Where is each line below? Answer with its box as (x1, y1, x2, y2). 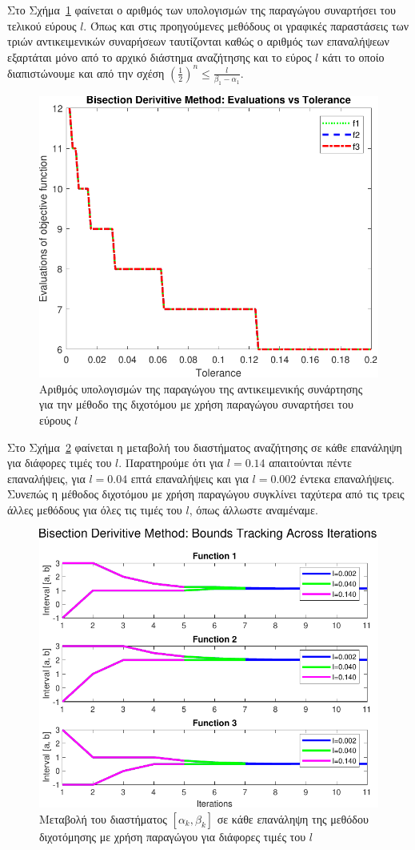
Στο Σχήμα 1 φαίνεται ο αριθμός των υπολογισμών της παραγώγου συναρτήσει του (7, 2, 396, 18)
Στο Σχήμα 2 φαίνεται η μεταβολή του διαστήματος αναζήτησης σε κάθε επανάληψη (7, 438, 402, 455)
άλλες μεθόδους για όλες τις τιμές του (7, 501, 182, 518)
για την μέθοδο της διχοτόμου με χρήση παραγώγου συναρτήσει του (39, 396, 353, 413)
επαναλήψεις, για (7, 469, 86, 486)
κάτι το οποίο (321, 48, 385, 65)
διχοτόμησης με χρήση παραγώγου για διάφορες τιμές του (39, 828, 306, 844)
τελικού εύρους (7, 17, 77, 34)
